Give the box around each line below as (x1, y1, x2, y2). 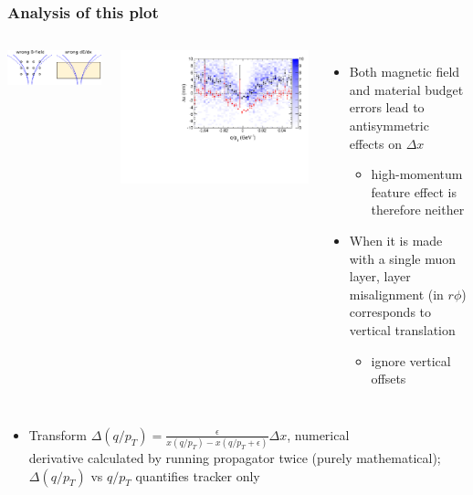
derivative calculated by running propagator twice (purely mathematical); (28, 448, 441, 468)
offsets (371, 369, 406, 388)
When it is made (349, 230, 443, 249)
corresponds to (349, 302, 432, 321)
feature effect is (371, 182, 457, 201)
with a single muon (349, 248, 457, 268)
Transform (28, 425, 87, 444)
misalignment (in (349, 284, 444, 303)
